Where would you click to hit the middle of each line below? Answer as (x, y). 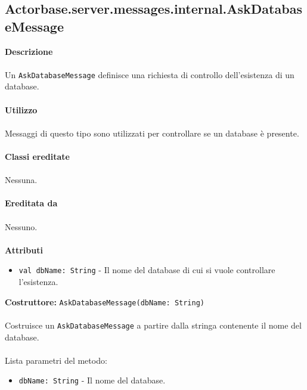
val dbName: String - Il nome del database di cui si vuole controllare (147, 270)
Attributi (24, 250)
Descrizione (29, 51)
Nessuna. (21, 180)
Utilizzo (21, 109)
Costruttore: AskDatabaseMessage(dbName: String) (105, 301)
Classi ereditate (37, 156)
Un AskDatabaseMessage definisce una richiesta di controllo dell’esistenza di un (150, 74)
